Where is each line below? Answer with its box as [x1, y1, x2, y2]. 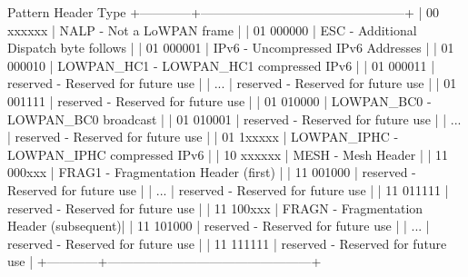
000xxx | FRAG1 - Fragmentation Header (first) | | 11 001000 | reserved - [7, 163, 416, 182]
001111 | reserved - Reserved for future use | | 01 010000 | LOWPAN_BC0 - [7, 91, 432, 110]
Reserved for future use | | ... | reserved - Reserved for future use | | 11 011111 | [7, 180, 449, 199]
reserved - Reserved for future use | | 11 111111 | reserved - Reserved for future [7, 233, 447, 252]
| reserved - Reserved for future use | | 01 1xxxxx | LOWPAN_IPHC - [7, 127, 399, 146]
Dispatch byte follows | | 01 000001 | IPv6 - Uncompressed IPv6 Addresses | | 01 [7, 38, 454, 57]
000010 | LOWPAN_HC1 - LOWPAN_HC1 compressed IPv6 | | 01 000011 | [7, 55, 435, 74]
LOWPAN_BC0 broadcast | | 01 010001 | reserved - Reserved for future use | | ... [7, 109, 462, 128]
